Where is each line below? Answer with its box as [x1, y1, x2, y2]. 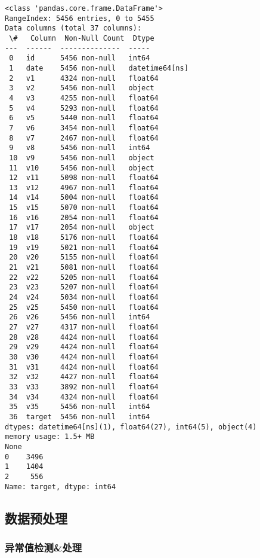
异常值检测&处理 [5, 539, 82, 554]
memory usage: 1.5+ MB [5, 432, 95, 441]
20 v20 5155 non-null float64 [9, 253, 159, 262]
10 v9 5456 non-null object [9, 153, 154, 162]
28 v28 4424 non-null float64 [9, 333, 159, 341]
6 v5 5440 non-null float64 [9, 114, 159, 123]
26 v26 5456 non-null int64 [9, 313, 150, 322]
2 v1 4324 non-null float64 [9, 74, 159, 83]
